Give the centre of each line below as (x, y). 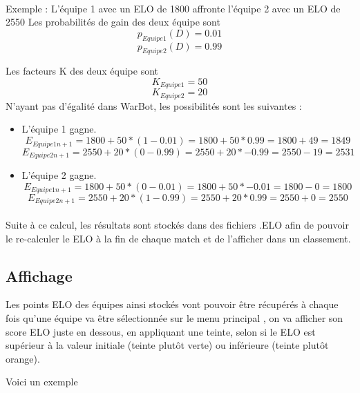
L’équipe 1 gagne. (59, 129)
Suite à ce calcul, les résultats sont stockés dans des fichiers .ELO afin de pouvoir (177, 225)
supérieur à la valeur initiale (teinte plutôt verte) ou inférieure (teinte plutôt (167, 345)
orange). (23, 358)
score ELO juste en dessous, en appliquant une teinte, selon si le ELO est (161, 331)
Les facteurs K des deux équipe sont (82, 71)
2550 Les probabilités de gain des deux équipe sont (113, 22)
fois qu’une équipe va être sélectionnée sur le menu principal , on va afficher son (174, 318)
